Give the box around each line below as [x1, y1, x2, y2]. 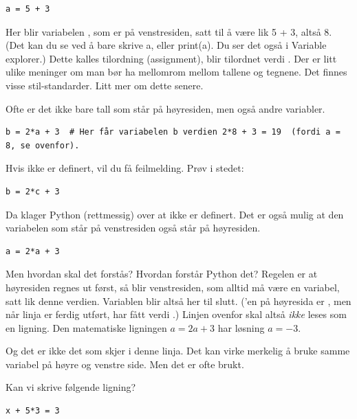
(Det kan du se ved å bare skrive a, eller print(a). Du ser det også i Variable [6, 38, 327, 52]
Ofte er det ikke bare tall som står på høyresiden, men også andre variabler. [6, 101, 325, 115]
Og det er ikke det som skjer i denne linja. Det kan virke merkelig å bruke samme [6, 343, 350, 358]
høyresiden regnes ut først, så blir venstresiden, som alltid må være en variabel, [6, 280, 340, 294]
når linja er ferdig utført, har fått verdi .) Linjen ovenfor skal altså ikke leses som [6, 307, 347, 321]
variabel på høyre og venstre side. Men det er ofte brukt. [6, 356, 244, 371]
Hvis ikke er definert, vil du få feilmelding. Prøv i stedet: [6, 161, 244, 175]
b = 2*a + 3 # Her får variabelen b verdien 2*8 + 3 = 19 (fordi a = [6, 127, 340, 137]
